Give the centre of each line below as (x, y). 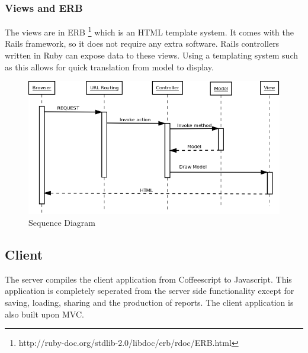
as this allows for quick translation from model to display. (109, 67)
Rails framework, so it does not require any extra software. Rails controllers (142, 43)
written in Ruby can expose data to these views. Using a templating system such (151, 55)
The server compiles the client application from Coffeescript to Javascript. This (148, 279)
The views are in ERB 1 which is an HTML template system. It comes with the (150, 31)
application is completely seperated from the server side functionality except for (150, 291)
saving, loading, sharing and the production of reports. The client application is (149, 302)
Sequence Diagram (62, 223)
